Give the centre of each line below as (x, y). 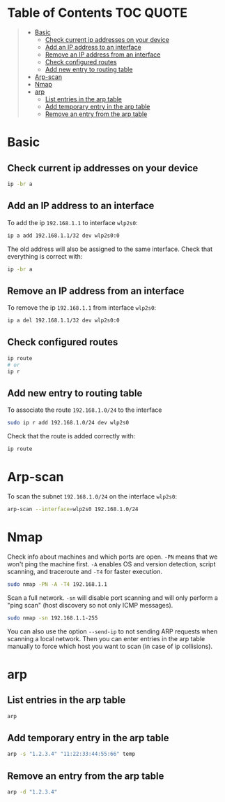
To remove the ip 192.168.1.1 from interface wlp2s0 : (82, 308)
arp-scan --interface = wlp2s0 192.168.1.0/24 (73, 509)
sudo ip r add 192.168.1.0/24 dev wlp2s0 (68, 423)
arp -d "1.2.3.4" (32, 792)
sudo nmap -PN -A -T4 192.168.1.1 (57, 584)
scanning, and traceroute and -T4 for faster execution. (85, 571)
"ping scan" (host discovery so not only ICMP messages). (90, 605)
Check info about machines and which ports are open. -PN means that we (113, 557)
